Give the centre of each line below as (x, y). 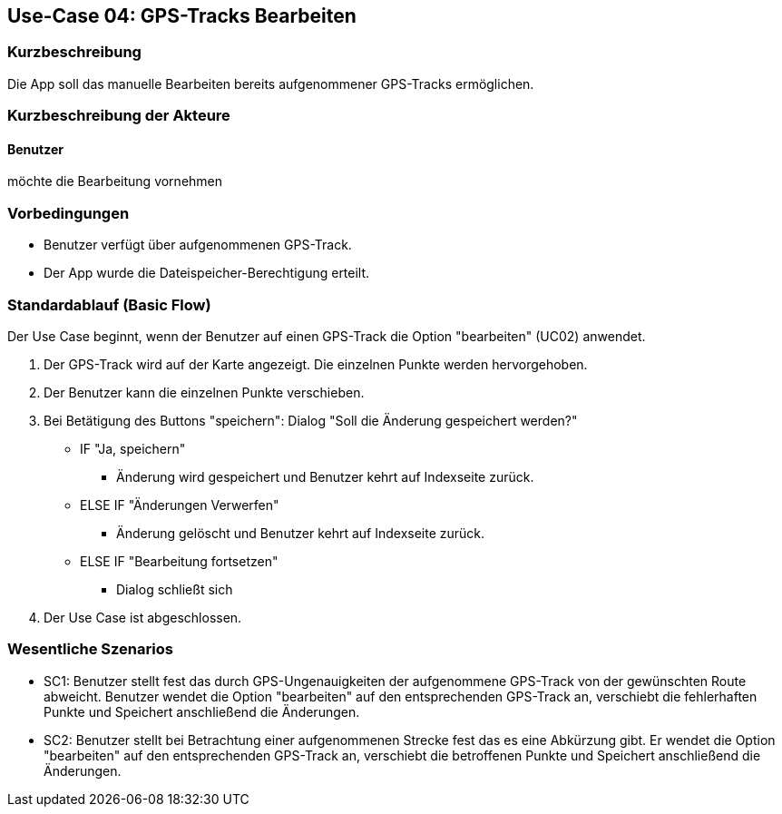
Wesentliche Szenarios (90, 649)
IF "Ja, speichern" (133, 448)
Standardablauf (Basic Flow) (109, 304)
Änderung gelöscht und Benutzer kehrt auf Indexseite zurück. (301, 533)
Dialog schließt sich (175, 589)
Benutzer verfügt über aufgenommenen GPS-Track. (198, 245)
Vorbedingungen (68, 213)
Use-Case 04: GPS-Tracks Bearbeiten (182, 16)
